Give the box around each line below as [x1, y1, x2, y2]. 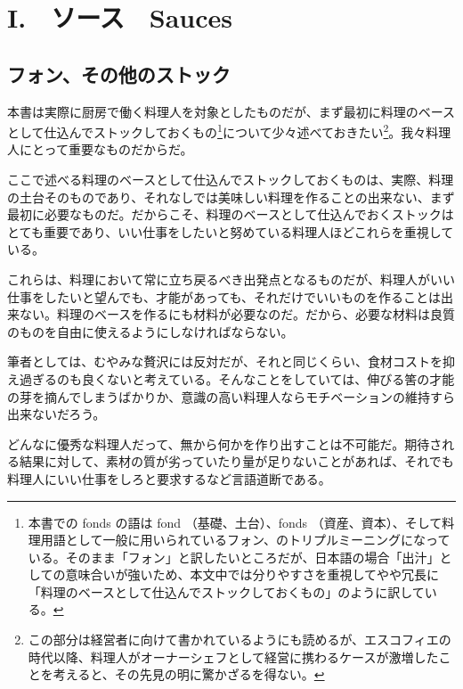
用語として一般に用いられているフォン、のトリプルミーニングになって [40, 530, 451, 549]
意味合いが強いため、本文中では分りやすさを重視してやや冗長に [65, 565, 439, 584]
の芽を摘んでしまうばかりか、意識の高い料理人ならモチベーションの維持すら [7, 387, 456, 406]
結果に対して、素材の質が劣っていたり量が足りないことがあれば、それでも [19, 452, 454, 471]
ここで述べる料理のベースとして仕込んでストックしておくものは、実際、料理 [7, 170, 454, 189]
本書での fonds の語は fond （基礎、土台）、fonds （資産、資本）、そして [28, 513, 443, 531]
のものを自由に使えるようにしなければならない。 [7, 322, 294, 340]
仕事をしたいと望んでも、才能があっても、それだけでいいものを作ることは [7, 287, 442, 306]
